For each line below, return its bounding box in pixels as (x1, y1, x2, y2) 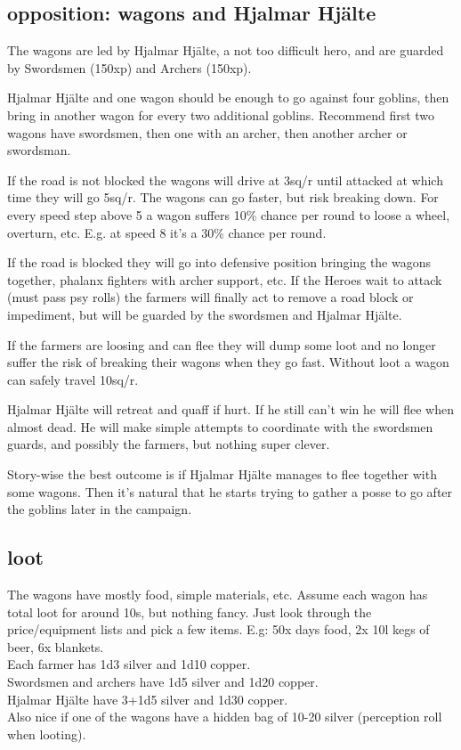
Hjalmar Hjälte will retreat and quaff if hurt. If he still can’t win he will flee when (7, 400, 454, 419)
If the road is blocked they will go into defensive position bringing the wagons (7, 253, 432, 272)
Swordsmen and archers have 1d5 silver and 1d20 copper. (7, 673, 319, 691)
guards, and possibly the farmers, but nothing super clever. (7, 435, 330, 453)
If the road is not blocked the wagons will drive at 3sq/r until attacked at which (7, 170, 443, 189)
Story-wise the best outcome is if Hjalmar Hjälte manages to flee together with (7, 465, 437, 484)
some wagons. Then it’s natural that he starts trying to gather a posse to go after (7, 482, 453, 501)
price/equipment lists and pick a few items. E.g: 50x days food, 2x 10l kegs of (7, 620, 430, 639)
